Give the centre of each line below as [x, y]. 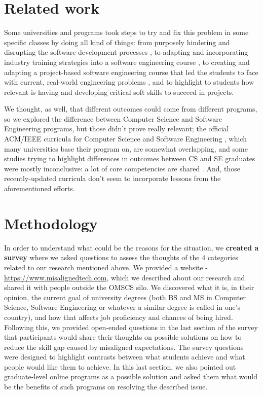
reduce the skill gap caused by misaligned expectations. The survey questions [124, 347]
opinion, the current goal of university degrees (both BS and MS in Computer [125, 297]
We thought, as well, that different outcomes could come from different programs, [131, 109]
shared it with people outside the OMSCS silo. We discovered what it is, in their [129, 287]
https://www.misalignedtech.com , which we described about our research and [125, 277]
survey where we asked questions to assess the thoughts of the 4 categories [121, 257]
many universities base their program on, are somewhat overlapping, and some [126, 148]
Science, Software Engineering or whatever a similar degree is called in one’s [122, 307]
